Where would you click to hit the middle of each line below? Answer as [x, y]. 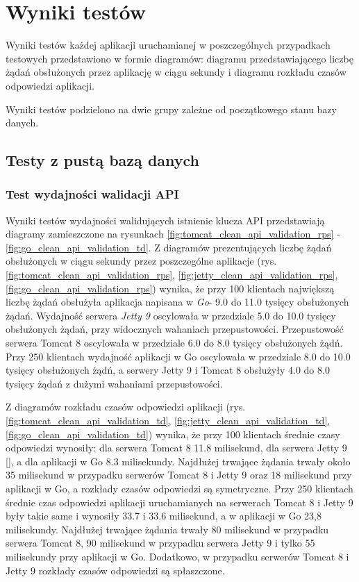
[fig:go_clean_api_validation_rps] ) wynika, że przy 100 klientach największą [170, 288]
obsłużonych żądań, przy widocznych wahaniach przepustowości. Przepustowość [175, 329]
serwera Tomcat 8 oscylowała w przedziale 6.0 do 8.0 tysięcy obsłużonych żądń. [174, 343]
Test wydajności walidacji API [92, 194]
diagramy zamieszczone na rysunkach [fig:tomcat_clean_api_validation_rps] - [173, 234]
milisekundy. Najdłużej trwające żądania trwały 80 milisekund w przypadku [167, 529]
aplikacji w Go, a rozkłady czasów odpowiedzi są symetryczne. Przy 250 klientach [179, 488]
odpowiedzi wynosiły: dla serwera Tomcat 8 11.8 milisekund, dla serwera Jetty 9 [176, 448]
